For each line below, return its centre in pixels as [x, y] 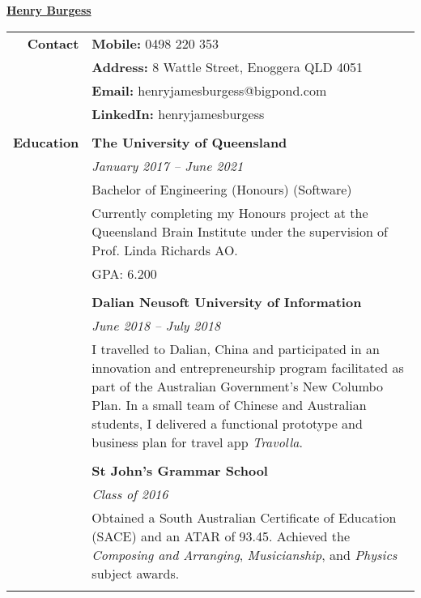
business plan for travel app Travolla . [197, 442]
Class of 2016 [130, 493]
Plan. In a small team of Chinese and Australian [229, 404]
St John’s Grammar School [180, 470]
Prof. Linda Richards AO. [165, 250]
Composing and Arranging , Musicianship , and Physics [245, 554]
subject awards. [136, 573]
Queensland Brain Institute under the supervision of [240, 231]
